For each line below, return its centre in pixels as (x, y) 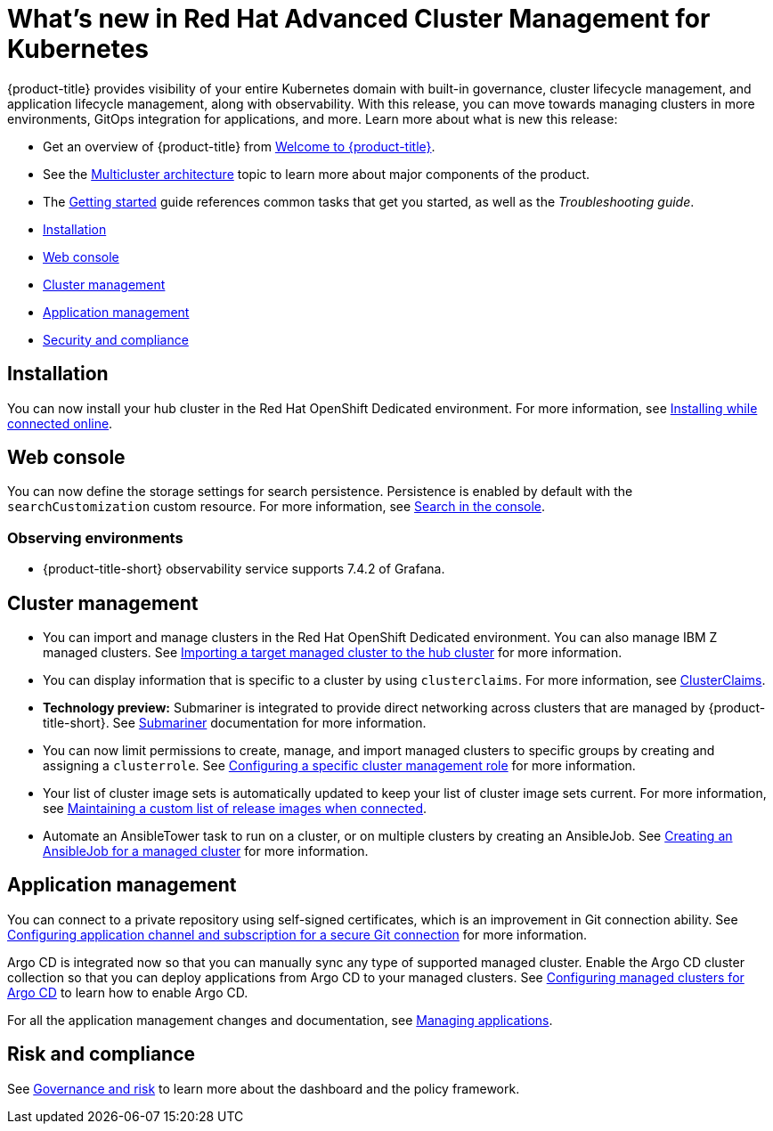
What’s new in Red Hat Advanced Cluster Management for (359, 19)
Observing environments (95, 537)
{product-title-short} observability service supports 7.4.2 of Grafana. (244, 569)
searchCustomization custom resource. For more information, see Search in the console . (277, 507)
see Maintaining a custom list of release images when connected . (235, 809)
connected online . (60, 423)
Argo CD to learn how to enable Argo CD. (128, 992)
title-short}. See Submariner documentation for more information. (235, 723)
